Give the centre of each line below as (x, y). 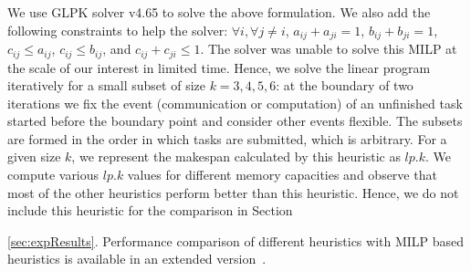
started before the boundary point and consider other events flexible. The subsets (235, 121)
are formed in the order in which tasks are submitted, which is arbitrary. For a (227, 138)
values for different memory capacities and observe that (282, 175)
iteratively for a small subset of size (106, 85)
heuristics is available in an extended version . (137, 259)
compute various (53, 175)
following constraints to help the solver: (118, 30)
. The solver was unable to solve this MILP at (329, 49)
